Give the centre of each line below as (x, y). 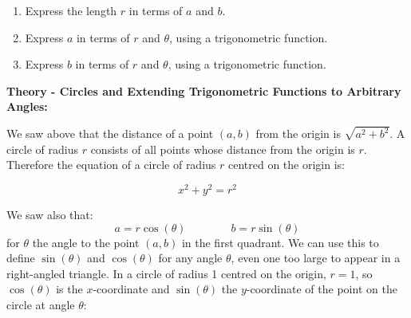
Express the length (71, 10)
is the (69, 289)
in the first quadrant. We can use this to (280, 242)
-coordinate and (131, 289)
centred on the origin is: (287, 165)
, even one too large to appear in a (316, 258)
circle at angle (41, 305)
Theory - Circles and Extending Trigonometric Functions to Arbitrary (204, 90)
